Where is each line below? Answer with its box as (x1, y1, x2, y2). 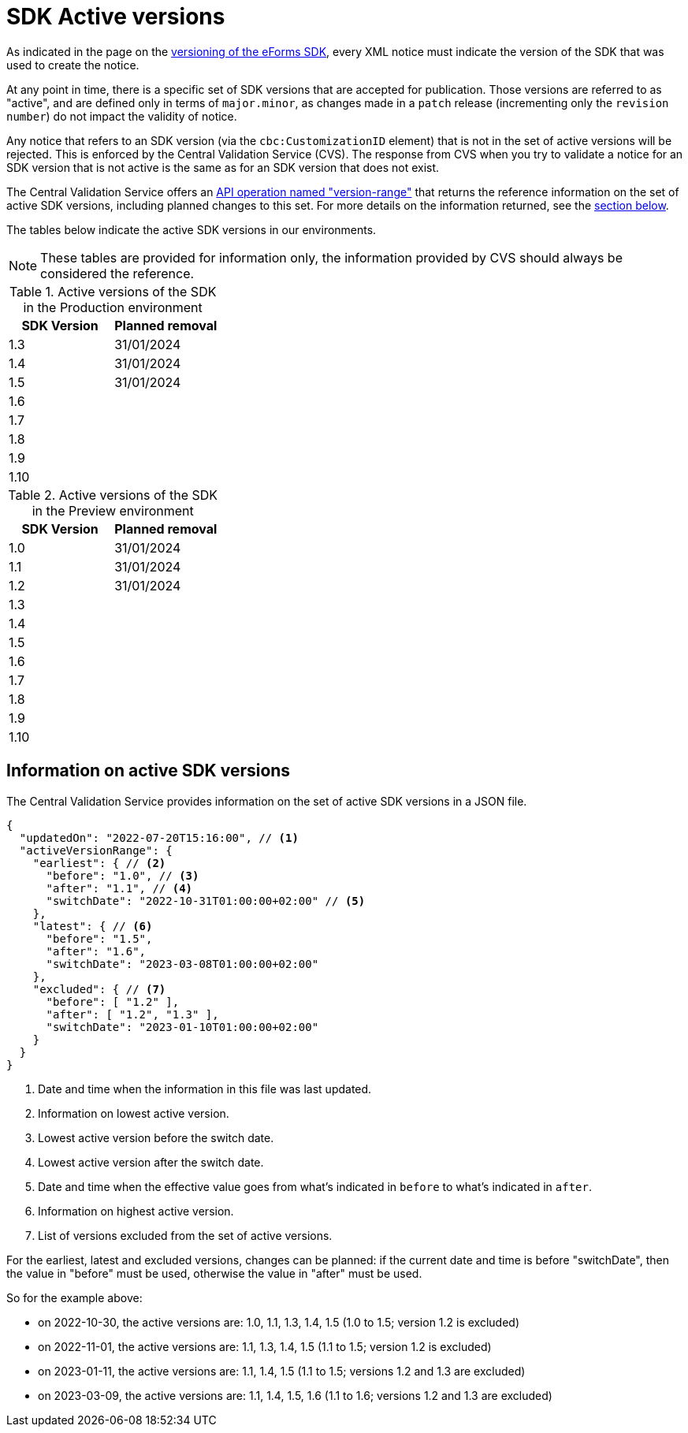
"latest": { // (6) (32, 919, 153, 932)
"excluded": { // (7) (32, 982, 166, 996)
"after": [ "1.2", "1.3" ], (46, 1007, 219, 1021)
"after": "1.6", (46, 944, 147, 958)
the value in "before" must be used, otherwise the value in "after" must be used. (6, 1266, 422, 1280)
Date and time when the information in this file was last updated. (38, 1081, 372, 1096)
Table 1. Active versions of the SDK (9, 283, 217, 300)
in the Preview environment (32, 502, 194, 519)
